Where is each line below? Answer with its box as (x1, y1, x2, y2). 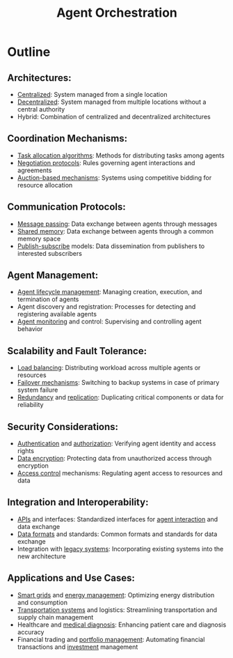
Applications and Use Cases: (7, 572, 136, 584)
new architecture (17, 552, 66, 560)
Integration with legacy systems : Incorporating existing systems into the (17, 544, 224, 553)
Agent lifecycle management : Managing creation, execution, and (17, 288, 202, 296)
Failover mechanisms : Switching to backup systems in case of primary (17, 378, 220, 387)
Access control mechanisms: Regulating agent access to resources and (17, 469, 223, 477)
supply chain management (17, 613, 94, 621)
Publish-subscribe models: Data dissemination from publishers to (17, 242, 205, 250)
